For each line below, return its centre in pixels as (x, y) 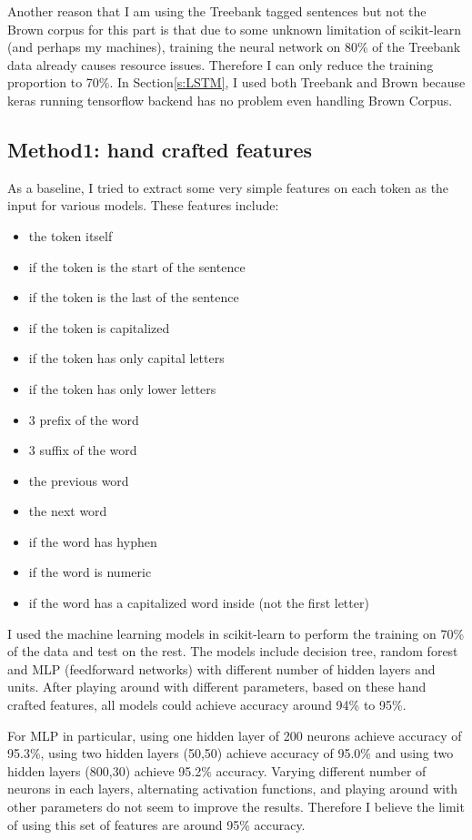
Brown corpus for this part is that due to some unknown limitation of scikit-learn (234, 29)
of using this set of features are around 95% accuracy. (156, 824)
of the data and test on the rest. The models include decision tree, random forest (233, 651)
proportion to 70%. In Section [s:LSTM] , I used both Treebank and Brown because (236, 82)
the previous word (79, 480)
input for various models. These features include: (143, 205)
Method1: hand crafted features (160, 149)
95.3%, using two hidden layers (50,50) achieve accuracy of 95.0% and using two (231, 753)
